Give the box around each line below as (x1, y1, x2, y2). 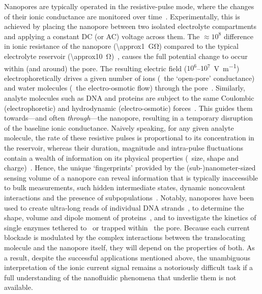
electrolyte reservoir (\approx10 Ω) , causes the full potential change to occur (4, 50, 248, 61)
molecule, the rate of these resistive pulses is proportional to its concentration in (4, 132, 254, 143)
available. (4, 282, 33, 292)
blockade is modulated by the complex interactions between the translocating (4, 232, 245, 243)
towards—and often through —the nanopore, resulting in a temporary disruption (4, 112, 253, 123)
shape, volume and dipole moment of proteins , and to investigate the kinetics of (4, 212, 256, 223)
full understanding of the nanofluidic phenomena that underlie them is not (4, 272, 237, 282)
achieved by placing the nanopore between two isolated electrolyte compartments (4, 21, 257, 32)
